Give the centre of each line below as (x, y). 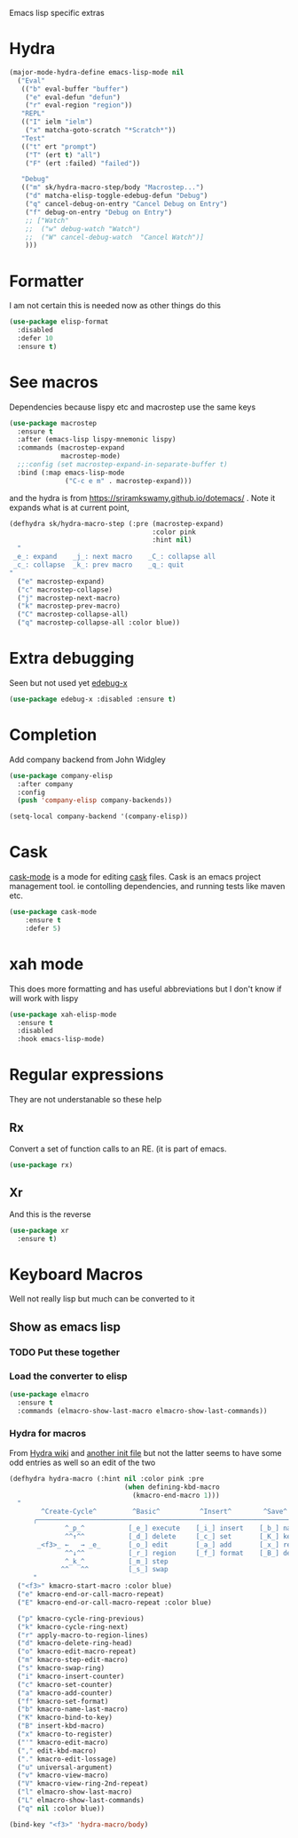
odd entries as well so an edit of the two (82, 1462)
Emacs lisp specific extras (57, 13)
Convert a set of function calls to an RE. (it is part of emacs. (118, 1149)
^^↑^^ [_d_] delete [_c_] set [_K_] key (180, 1536)
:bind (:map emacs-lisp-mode (71, 473)
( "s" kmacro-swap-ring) (61, 1668)
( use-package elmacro (49, 1394)
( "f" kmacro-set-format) (63, 1701)
